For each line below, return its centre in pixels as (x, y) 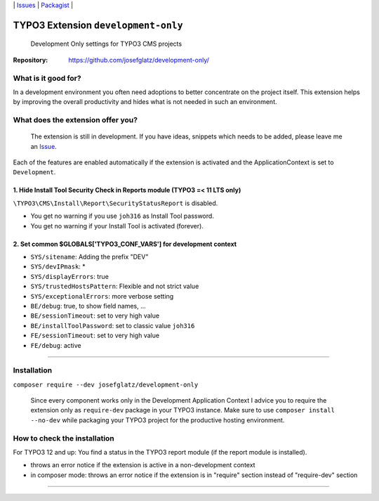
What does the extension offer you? (75, 120)
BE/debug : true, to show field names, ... (88, 306)
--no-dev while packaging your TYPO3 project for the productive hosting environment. (158, 420)
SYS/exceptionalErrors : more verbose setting (102, 296)
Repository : (31, 60)
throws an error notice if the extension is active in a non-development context (143, 465)
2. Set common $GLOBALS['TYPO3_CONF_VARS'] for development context (125, 244)
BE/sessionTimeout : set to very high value (95, 315)
